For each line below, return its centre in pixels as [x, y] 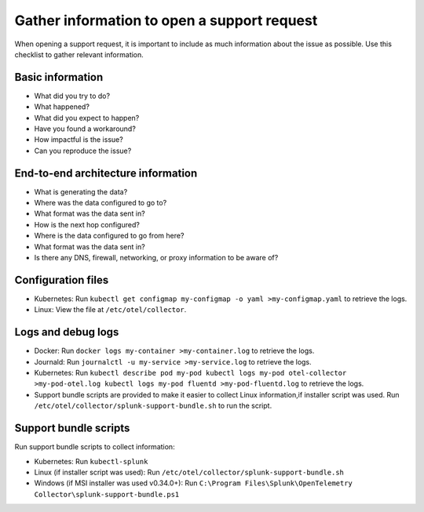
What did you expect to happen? [87, 118]
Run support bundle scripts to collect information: [95, 447]
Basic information [59, 77]
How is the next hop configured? [87, 224]
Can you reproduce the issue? [83, 151]
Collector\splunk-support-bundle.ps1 [107, 494]
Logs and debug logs [67, 332]
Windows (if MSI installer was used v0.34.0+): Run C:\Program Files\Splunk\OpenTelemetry [194, 483]
